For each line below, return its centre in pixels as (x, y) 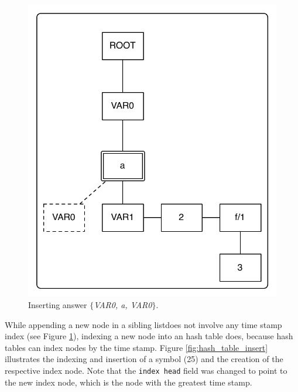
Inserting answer (58, 304)
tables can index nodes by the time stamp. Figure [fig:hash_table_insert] (136, 347)
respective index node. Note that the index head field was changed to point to (146, 370)
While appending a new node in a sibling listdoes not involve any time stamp (143, 324)
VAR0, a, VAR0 (123, 304)
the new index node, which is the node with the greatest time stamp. (129, 382)
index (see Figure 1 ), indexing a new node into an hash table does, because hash (149, 336)
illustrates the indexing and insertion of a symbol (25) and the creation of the (144, 359)
